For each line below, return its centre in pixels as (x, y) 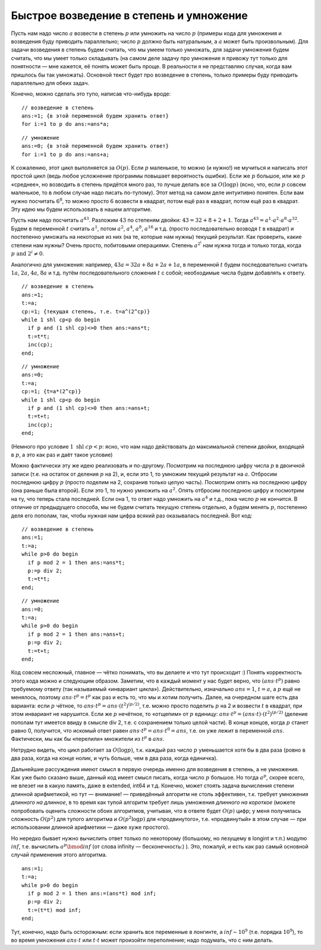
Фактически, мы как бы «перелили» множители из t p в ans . (88, 738)
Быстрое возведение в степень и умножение (129, 15)
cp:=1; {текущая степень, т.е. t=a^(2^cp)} (86, 311)
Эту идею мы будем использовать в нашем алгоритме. (81, 209)
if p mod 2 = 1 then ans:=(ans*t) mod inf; (92, 894)
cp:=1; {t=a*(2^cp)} (51, 392)
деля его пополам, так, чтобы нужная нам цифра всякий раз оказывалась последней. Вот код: (132, 515)
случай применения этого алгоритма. (59, 855)
